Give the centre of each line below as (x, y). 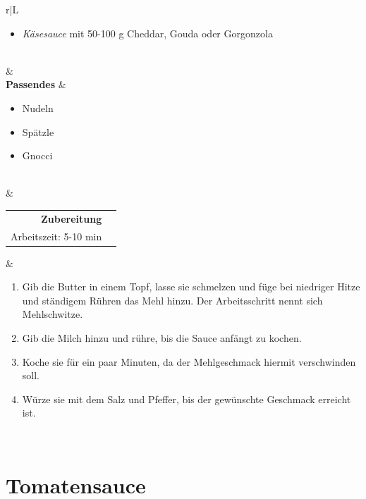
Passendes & (36, 84)
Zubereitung (71, 218)
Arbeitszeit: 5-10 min (56, 236)
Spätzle (38, 131)
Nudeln (38, 107)
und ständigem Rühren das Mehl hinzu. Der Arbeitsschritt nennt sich (172, 300)
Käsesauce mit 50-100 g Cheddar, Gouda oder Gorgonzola (147, 33)
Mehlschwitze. (53, 314)
